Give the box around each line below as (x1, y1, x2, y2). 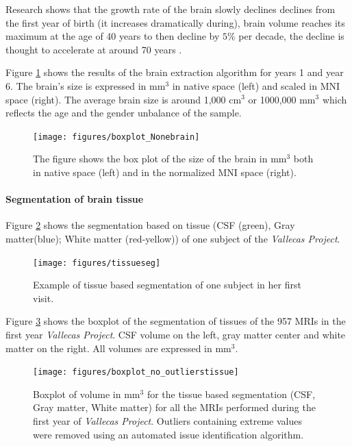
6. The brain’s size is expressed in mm (5, 78, 166, 92)
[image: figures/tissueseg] (33, 258, 161, 268)
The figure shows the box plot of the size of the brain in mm (33, 151, 287, 166)
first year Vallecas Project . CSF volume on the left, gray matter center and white (5, 327, 346, 342)
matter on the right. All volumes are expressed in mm (5, 340, 231, 355)
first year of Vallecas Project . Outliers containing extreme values (33, 414, 302, 428)
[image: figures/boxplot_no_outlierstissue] (33, 367, 239, 377)
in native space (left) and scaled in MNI (172, 78, 340, 92)
